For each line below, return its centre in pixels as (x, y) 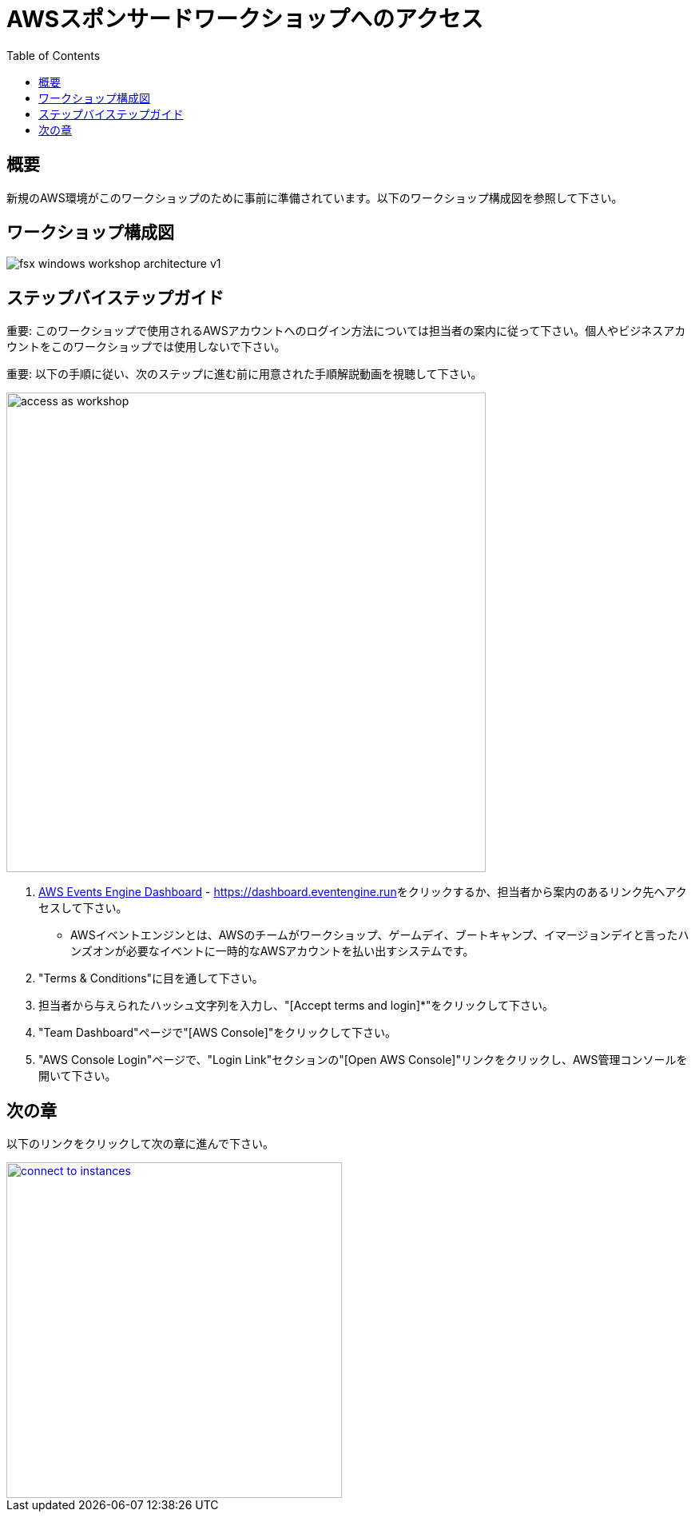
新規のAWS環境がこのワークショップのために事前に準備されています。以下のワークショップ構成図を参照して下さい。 (315, 197)
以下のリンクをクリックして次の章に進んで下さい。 (140, 1144)
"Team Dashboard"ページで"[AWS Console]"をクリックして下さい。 (217, 1033)
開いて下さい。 (77, 1076)
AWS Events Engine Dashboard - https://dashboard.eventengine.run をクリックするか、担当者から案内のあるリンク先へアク (363, 892)
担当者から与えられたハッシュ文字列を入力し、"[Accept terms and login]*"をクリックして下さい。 (296, 1006)
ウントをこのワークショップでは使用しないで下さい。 (146, 347)
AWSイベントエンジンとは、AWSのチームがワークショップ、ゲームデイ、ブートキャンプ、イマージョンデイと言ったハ (380, 935)
